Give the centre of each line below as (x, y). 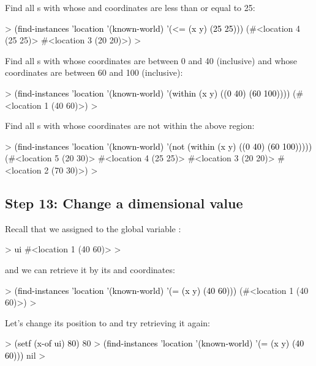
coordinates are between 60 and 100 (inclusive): (94, 72)
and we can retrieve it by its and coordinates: (90, 269)
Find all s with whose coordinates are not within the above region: (130, 126)
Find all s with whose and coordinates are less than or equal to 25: (130, 7)
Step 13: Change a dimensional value (124, 203)
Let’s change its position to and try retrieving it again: (108, 322)
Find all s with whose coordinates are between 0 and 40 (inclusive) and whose (151, 60)
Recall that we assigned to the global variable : (93, 228)
